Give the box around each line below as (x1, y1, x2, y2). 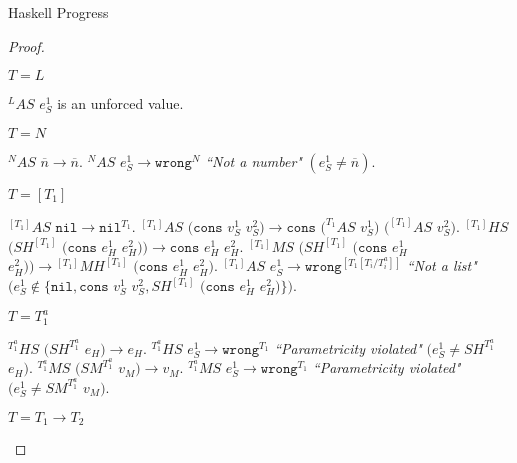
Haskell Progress (8, 2, 109, 22)
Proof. (8, 35, 45, 56)
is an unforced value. (57, 93, 184, 114)
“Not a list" (406, 255, 477, 276)
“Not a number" (205, 150, 302, 171)
